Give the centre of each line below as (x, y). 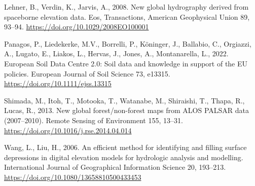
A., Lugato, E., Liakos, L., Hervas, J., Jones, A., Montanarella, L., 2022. (116, 53)
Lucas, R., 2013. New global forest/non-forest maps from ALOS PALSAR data (127, 110)
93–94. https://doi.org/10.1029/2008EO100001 (77, 27)
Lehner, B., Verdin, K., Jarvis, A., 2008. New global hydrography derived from (126, 7)
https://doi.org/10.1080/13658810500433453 (73, 177)
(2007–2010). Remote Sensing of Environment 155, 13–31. (94, 120)
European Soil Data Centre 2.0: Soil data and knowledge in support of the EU (126, 63)
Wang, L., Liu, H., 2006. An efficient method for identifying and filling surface (125, 147)
